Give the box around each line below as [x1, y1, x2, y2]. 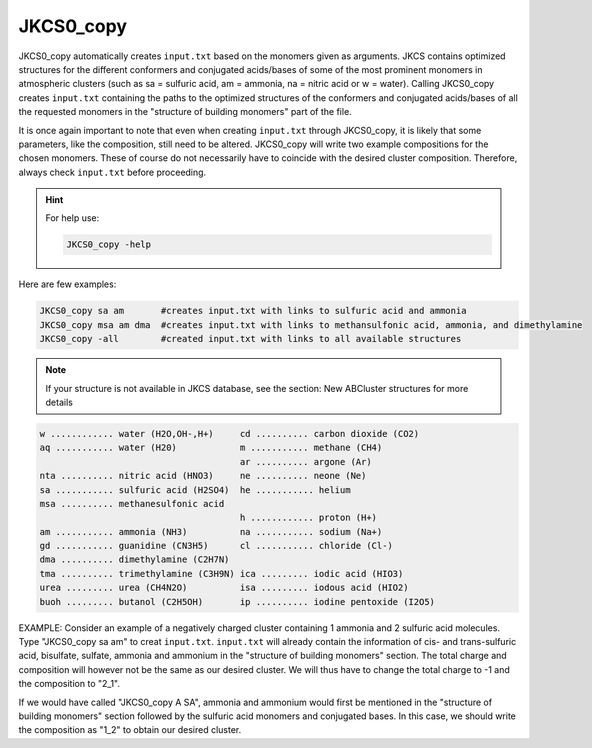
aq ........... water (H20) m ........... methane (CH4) [39, 442, 383, 454]
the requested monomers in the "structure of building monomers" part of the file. [18, 106, 352, 118]
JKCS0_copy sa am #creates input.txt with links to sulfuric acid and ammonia [39, 305, 467, 317]
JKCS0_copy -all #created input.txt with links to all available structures [39, 333, 462, 345]
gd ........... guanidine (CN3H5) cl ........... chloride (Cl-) [39, 540, 394, 552]
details [45, 396, 74, 408]
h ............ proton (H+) [239, 512, 378, 524]
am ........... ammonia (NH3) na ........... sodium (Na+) [39, 526, 383, 537]
